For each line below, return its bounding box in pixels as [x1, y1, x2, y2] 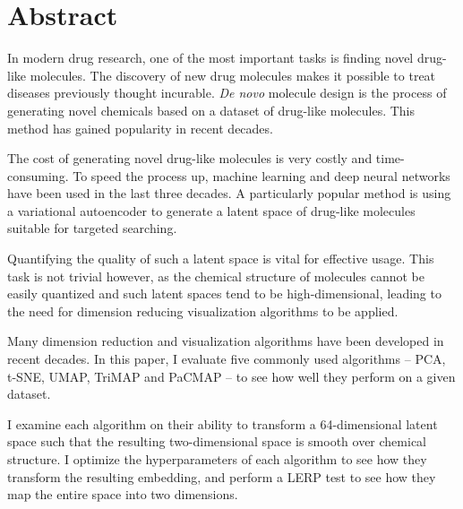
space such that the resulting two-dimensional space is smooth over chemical [7, 432, 426, 451]
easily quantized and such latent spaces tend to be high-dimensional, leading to [7, 284, 442, 303]
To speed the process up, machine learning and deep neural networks [73, 166, 450, 185]
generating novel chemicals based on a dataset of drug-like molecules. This [7, 100, 416, 119]
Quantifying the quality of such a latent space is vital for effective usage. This [7, 249, 434, 268]
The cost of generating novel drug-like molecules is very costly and [7, 149, 373, 168]
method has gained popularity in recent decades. [7, 118, 273, 137]
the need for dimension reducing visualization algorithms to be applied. [7, 301, 399, 320]
